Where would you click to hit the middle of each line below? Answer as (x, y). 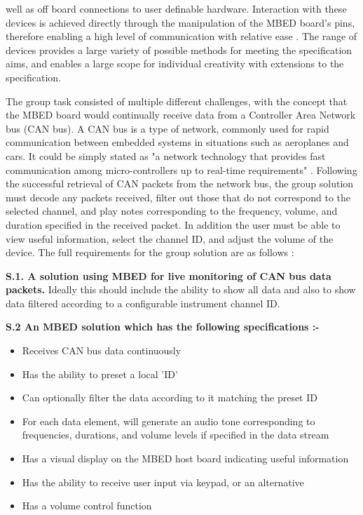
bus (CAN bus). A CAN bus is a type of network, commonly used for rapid (167, 128)
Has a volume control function (87, 506)
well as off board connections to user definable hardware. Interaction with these (176, 8)
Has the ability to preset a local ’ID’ (100, 374)
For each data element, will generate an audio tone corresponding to (169, 421)
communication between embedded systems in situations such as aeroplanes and (177, 142)
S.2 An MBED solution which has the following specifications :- (163, 327)
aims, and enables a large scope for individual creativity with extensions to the (175, 63)
